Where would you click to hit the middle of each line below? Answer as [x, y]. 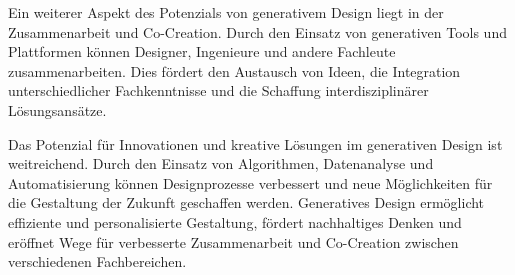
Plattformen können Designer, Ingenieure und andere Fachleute [202, 51]
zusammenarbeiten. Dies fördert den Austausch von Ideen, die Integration [234, 70]
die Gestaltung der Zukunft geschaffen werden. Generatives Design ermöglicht [246, 202]
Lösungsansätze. [57, 109]
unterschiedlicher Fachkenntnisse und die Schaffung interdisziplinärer [218, 90]
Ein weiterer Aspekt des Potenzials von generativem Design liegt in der [226, 12]
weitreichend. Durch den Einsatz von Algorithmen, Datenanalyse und [221, 163]
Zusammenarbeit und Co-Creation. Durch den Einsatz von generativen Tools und [257, 31]
